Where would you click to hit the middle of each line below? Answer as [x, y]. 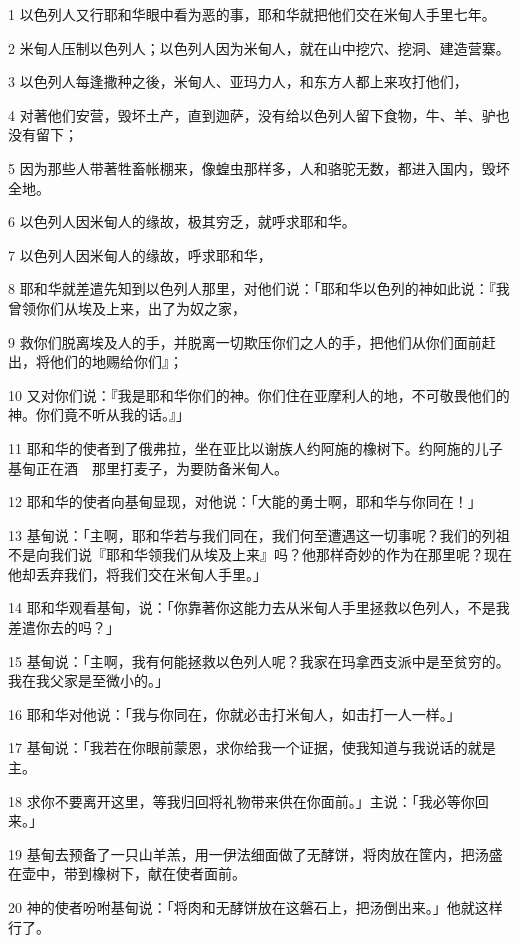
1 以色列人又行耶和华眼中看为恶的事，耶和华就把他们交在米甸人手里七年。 [252, 14]
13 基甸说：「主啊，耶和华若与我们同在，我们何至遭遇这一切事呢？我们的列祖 [259, 534]
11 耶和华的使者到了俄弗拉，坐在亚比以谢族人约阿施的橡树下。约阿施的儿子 [255, 447]
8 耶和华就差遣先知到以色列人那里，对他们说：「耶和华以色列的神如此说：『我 [259, 288]
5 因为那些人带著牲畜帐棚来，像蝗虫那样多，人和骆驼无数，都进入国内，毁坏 [259, 167]
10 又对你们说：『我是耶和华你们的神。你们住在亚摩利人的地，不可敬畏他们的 [259, 394]
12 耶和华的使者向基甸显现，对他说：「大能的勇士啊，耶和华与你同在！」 [245, 501]
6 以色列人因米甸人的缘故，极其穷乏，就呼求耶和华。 [182, 221]
